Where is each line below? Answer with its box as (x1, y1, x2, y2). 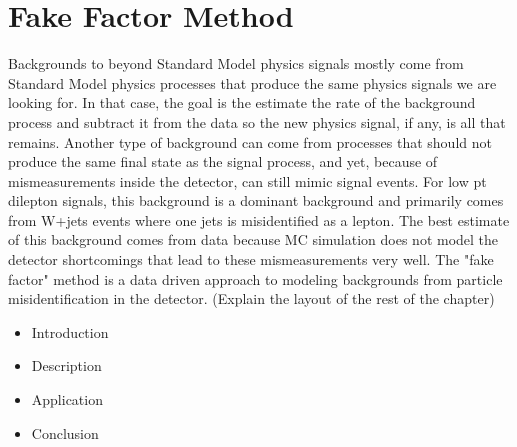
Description (31, 355, 102, 376)
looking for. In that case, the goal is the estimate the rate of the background (8, 92, 476, 113)
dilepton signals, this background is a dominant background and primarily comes (8, 190, 504, 211)
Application (31, 389, 103, 410)
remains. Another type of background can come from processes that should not (8, 131, 492, 152)
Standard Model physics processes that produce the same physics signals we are (8, 72, 497, 93)
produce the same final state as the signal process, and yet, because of (8, 151, 438, 172)
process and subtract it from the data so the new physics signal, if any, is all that (8, 111, 506, 132)
